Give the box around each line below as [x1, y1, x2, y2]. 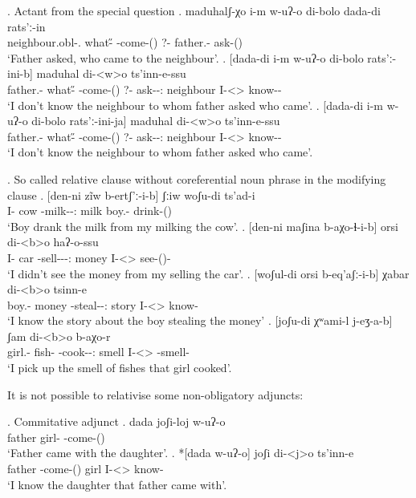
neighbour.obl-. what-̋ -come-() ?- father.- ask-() [7, 34, 243, 51]
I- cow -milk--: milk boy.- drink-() [7, 202, 173, 219]
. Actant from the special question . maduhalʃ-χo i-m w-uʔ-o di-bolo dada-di [7, 2, 381, 18]
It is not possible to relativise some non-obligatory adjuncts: [7, 386, 304, 403]
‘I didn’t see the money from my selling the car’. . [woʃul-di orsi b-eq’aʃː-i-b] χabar [7, 265, 410, 281]
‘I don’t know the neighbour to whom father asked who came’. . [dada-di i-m [7, 96, 383, 113]
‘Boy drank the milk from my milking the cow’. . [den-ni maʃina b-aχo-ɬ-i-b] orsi [7, 217, 398, 234]
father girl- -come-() [7, 428, 105, 445]
